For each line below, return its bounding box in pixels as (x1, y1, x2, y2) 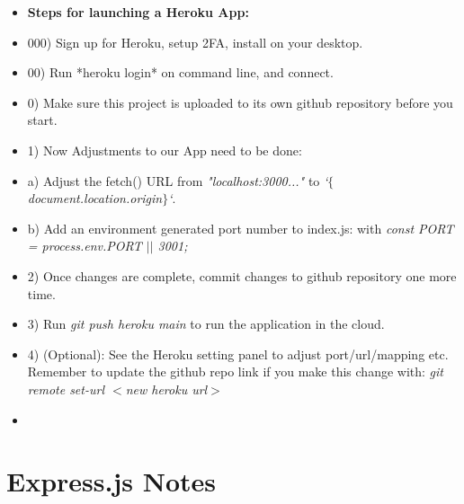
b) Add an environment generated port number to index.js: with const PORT (27, 218, 454, 237)
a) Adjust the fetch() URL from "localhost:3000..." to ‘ (27, 171, 328, 190)
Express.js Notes (6, 463, 216, 500)
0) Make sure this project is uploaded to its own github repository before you (27, 93, 453, 111)
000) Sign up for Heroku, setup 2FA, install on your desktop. (27, 32, 363, 51)
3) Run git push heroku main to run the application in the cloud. (27, 314, 385, 333)
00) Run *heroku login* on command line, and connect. (27, 63, 334, 82)
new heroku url (125, 379, 208, 398)
